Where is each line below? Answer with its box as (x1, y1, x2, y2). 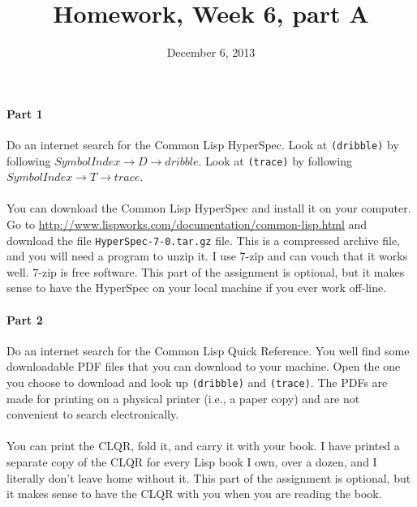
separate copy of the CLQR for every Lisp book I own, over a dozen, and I (6, 453, 377, 470)
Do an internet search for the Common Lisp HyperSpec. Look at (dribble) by (6, 135, 399, 153)
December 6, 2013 (166, 44, 256, 61)
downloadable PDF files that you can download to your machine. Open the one (6, 358, 401, 375)
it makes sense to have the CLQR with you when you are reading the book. (6, 485, 382, 502)
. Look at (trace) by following (198, 152, 353, 169)
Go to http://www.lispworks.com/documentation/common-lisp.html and (6, 216, 368, 233)
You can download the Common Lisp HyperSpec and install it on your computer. (6, 200, 411, 217)
